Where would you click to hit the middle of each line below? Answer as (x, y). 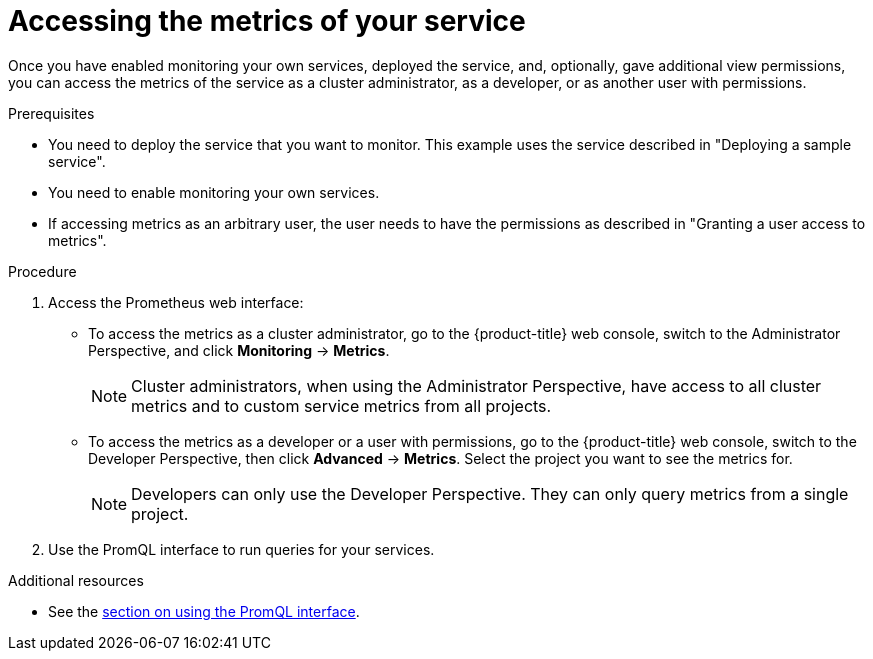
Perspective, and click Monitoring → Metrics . (239, 350)
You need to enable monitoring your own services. (214, 192)
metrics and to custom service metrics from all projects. (341, 405)
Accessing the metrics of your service (267, 21)
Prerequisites (51, 113)
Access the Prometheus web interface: (176, 302)
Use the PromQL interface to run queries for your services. (241, 549)
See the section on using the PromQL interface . (204, 611)
